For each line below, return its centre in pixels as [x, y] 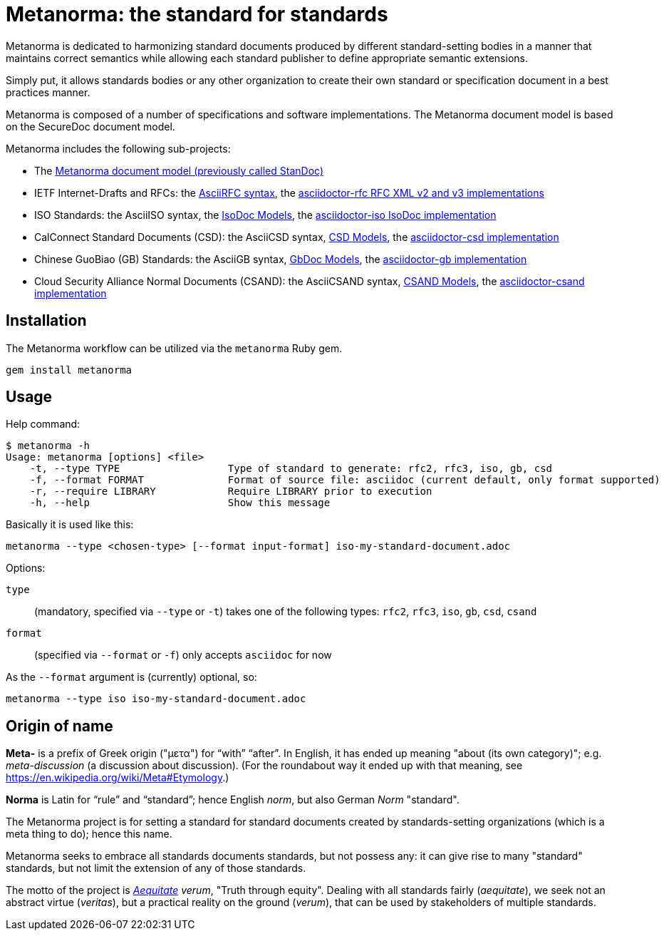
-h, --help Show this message [180, 503]
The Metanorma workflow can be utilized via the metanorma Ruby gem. [174, 348]
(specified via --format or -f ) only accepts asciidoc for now [183, 655]
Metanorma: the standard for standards [197, 14]
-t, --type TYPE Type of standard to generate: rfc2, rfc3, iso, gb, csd [291, 469]
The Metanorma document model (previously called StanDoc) [179, 170]
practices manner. [48, 92]
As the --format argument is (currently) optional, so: [131, 677]
